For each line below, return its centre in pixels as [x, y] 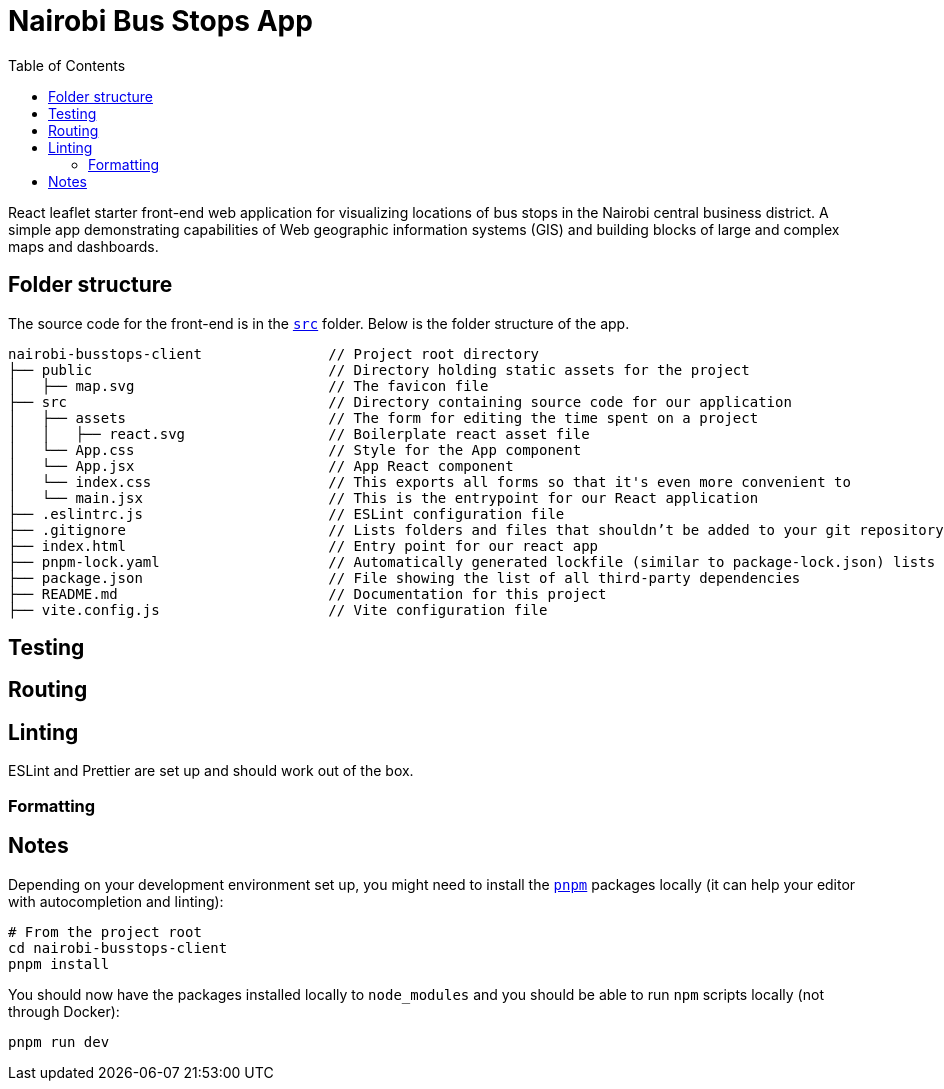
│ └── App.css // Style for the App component [295, 449]
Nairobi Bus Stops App [160, 21]
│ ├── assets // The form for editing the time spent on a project [383, 417]
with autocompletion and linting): [116, 901]
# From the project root [105, 931]
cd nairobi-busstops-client [118, 947]
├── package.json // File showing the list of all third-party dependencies [404, 577]
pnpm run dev [59, 1041]
